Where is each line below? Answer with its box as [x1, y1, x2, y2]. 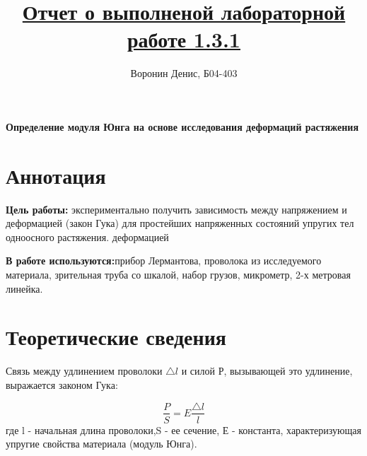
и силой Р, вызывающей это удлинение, [181, 363, 353, 378]
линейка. [6, 281, 43, 296]
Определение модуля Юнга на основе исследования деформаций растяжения [6, 119, 359, 134]
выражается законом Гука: [6, 377, 118, 392]
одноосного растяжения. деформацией [6, 229, 169, 244]
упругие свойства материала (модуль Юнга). [6, 436, 197, 451]
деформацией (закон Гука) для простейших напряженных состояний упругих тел [6, 216, 354, 230]
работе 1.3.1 [127, 25, 240, 54]
